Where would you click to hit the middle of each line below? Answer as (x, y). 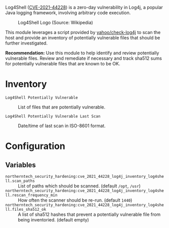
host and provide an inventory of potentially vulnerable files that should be (83, 38)
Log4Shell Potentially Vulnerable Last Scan (53, 116)
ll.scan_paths (20, 181)
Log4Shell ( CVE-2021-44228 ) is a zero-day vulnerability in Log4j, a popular (84, 7)
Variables (21, 165)
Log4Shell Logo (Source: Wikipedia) (56, 23)
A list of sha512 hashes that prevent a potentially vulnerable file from (89, 214)
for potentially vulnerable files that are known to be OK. (63, 64)
